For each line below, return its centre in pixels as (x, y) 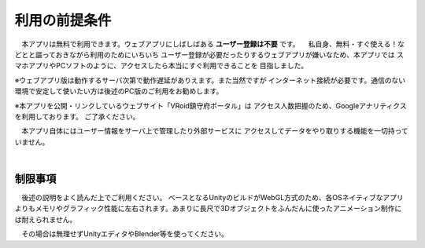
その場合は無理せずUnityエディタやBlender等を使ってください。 (124, 234)
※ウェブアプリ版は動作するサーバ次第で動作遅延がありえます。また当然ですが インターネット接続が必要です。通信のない (210, 80)
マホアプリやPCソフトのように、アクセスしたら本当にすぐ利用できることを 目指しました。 (161, 66)
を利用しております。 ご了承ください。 (77, 116)
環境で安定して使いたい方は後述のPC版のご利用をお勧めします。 (119, 91)
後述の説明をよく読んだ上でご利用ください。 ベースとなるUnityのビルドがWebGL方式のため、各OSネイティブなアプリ (213, 197)
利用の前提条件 (63, 20)
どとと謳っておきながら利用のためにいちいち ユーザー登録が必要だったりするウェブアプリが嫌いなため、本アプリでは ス (209, 54)
